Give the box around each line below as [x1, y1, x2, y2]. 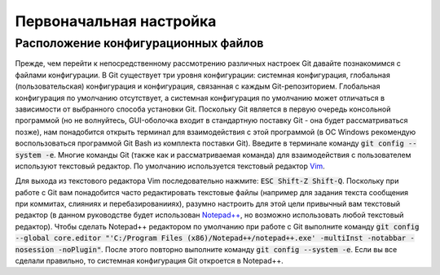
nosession [15, 245, 55, 254]
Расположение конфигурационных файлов [15, 36, 264, 50]
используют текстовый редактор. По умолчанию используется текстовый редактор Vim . [15, 161, 325, 171]
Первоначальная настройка [15, 12, 217, 30]
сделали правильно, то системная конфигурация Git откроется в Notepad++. [15, 256, 284, 266]
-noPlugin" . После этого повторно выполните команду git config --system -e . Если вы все [58, 244, 398, 254]
